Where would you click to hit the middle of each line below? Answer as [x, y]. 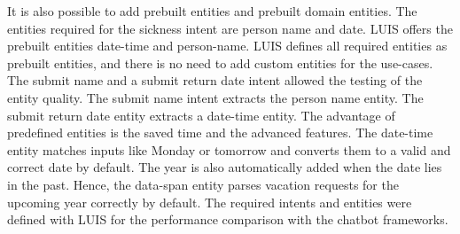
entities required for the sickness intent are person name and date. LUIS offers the [230, 28]
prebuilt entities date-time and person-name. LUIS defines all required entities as [227, 46]
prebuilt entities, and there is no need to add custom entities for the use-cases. [220, 62]
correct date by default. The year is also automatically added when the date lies [225, 167]
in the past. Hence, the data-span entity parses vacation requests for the [203, 184]
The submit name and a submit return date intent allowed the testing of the [215, 80]
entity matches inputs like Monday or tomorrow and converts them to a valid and [229, 149]
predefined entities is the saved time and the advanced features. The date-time [220, 133]
